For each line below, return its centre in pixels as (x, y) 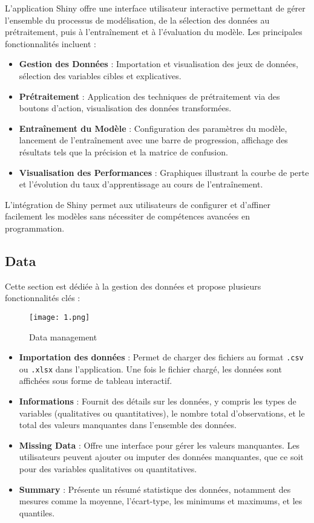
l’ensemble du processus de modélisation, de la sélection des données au (137, 20)
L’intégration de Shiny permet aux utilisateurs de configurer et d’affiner (138, 204)
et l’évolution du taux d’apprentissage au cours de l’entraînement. (141, 184)
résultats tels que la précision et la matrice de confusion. (123, 151)
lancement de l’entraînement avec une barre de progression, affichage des (153, 140)
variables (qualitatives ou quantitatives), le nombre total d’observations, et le (162, 413)
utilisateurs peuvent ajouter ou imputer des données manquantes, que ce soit (161, 457)
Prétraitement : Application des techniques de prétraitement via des (149, 96)
